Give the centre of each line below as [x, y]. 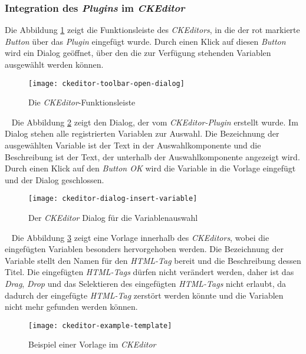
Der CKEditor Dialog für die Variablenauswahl [113, 218]
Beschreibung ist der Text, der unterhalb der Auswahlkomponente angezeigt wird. [152, 156]
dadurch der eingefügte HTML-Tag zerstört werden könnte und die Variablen [144, 295]
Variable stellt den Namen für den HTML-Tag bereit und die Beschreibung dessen [153, 260]
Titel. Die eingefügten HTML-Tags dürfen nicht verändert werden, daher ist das [149, 272]
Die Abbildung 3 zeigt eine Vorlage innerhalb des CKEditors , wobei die [140, 237]
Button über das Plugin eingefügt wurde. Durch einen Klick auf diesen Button [145, 41]
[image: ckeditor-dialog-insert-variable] [113, 199]
